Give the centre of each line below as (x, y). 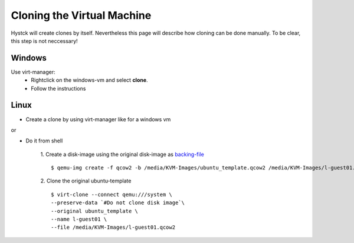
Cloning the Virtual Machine (81, 15)
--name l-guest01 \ (79, 219)
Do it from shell (44, 141)
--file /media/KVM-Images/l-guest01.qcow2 (113, 227)
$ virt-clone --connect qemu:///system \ (112, 194)
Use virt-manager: (33, 72)
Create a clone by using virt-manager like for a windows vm (98, 119)
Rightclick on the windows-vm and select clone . (89, 80)
